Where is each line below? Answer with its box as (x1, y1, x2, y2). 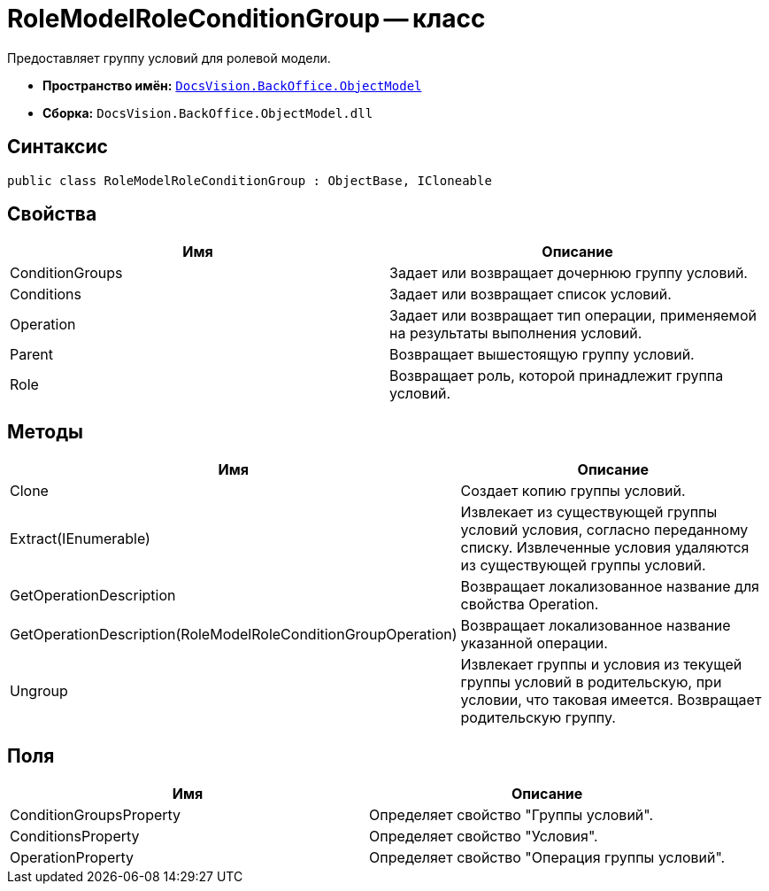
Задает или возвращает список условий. (389, 285, 672, 304)
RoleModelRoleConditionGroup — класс (7, 4, 486, 34)
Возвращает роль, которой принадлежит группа (389, 367, 724, 385)
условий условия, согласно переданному (460, 521, 749, 539)
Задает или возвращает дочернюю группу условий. (389, 264, 748, 283)
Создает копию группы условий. (460, 482, 686, 500)
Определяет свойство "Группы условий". (369, 806, 654, 825)
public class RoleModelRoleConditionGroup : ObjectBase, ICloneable (7, 173, 492, 188)
